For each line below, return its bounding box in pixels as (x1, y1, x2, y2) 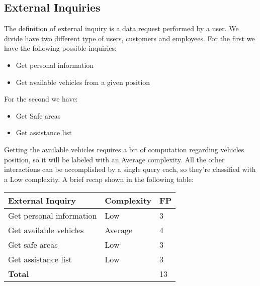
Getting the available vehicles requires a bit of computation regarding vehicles (4, 144, 244, 154)
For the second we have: (4, 93, 78, 104)
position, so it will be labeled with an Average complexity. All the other (4, 154, 225, 164)
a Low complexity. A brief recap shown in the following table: (4, 173, 194, 184)
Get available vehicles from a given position (16, 76, 150, 87)
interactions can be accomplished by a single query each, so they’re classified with (4, 164, 256, 174)
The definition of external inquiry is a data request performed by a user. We (4, 23, 239, 34)
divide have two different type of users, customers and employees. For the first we (4, 33, 255, 43)
